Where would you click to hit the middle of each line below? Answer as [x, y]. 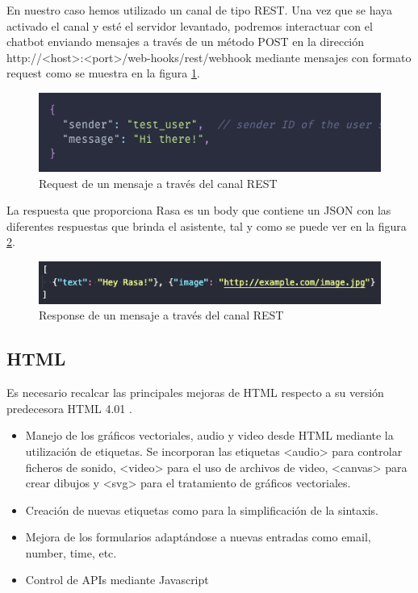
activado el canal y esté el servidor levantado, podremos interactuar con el [190, 25]
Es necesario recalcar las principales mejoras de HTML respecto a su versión [195, 393]
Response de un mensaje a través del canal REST [161, 315]
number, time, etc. [71, 552]
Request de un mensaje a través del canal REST [158, 183]
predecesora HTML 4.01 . [69, 408]
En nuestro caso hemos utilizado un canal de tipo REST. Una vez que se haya [200, 10]
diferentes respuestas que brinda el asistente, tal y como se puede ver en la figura [207, 226]
